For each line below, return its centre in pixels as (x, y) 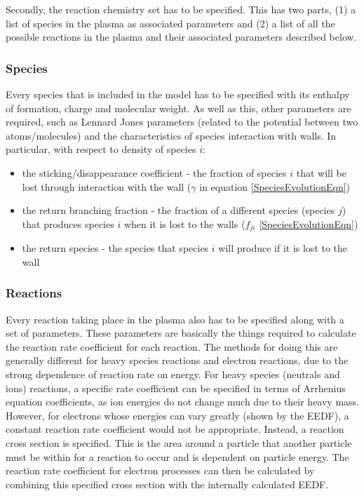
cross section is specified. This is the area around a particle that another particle (179, 442)
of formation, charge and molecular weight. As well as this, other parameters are (178, 108)
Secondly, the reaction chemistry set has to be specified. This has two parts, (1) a (181, 9)
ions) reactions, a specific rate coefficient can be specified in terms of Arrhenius (176, 388)
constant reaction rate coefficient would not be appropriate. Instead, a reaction (175, 429)
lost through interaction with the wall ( (107, 186)
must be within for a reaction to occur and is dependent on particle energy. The (177, 456)
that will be (321, 172)
